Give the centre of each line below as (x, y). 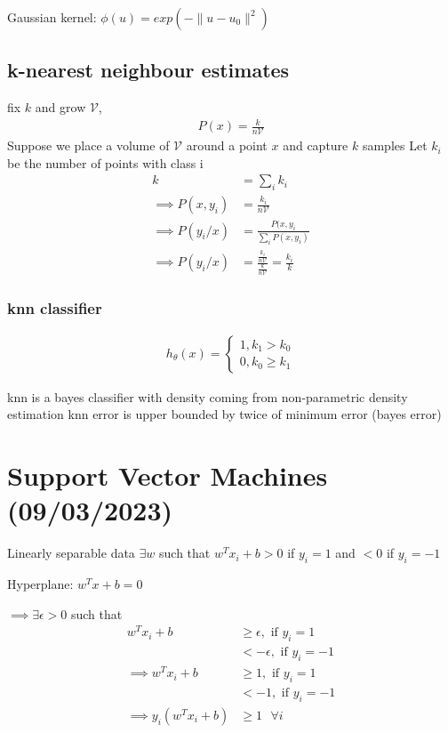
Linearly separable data (71, 553)
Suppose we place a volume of (88, 145)
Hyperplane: (40, 584)
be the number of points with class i (105, 162)
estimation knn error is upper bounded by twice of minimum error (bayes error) (224, 414)
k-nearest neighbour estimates (148, 70)
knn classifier (55, 307)
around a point (227, 145)
